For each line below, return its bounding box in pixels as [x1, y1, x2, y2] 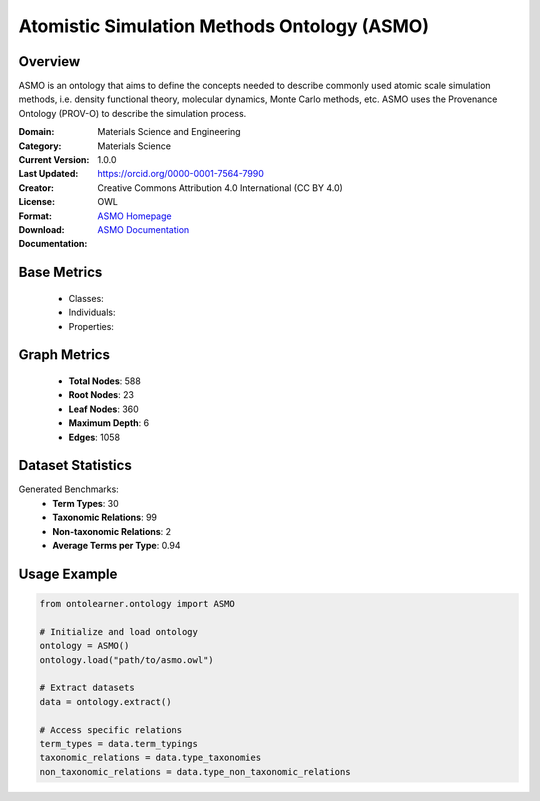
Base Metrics [18, 264, 103, 281]
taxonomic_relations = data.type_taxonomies [39, 752, 262, 764]
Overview [18, 53, 81, 70]
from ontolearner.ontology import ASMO [39, 598, 235, 609]
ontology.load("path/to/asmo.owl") [39, 654, 214, 665]
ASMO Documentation [97, 223, 190, 235]
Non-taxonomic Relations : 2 [52, 525, 172, 537]
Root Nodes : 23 [68, 389, 135, 401]
